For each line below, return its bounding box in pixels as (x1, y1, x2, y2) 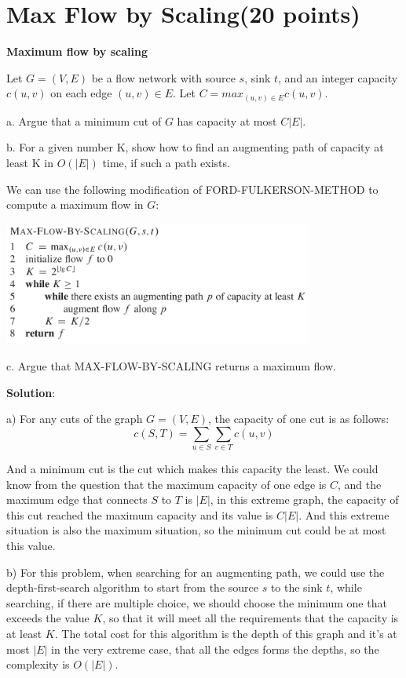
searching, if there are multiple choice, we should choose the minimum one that (6, 594, 387, 611)
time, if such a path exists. (102, 155, 230, 171)
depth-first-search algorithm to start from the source (6, 579, 258, 596)
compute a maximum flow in (6, 196, 144, 213)
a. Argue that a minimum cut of (6, 112, 162, 129)
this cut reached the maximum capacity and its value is (6, 506, 273, 523)
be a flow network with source (91, 69, 236, 86)
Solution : (6, 384, 56, 400)
